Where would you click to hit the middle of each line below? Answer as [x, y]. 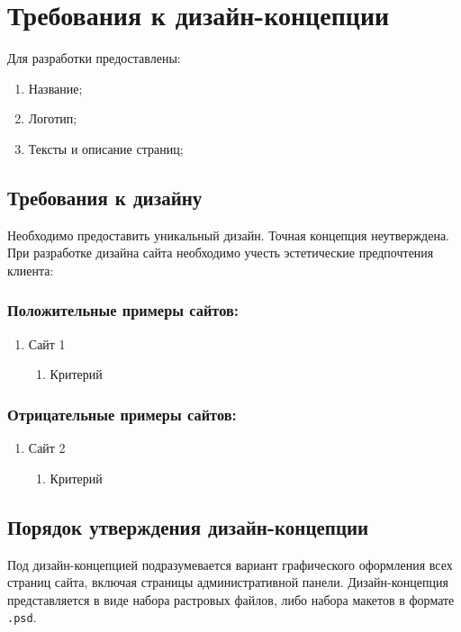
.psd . [22, 617]
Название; [55, 88]
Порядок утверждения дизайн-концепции [188, 526]
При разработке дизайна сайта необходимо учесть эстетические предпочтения [221, 253]
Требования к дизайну [105, 197]
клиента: [31, 270]
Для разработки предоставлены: [94, 58]
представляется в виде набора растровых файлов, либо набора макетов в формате [231, 599]
